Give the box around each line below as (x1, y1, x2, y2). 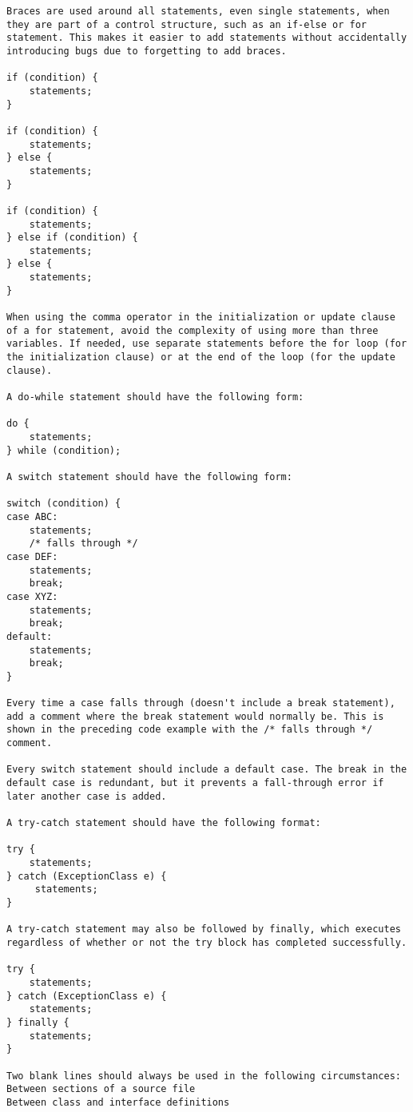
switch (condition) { (6, 498, 121, 510)
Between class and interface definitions (6, 1096, 230, 1108)
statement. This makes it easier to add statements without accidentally (6, 32, 407, 44)
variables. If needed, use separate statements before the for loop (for (6, 338, 407, 350)
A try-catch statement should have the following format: (6, 817, 321, 829)
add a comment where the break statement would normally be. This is (6, 710, 384, 722)
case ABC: (6, 510, 58, 522)
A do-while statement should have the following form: (6, 391, 304, 403)
